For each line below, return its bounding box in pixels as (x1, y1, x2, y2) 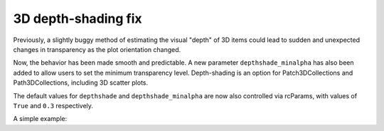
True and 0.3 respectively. (13, 101, 94, 110)
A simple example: (13, 115, 68, 123)
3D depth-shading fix (13, 11, 142, 26)
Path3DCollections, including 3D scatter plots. (13, 78, 149, 87)
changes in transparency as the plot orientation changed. (13, 45, 181, 53)
